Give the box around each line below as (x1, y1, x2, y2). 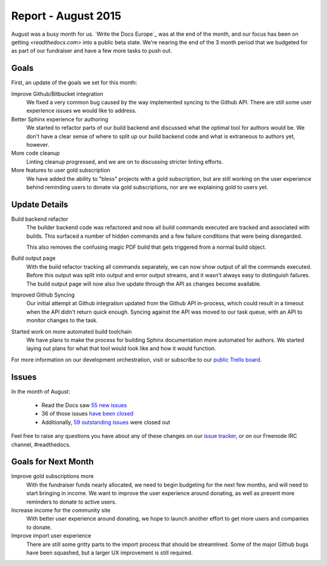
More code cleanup (11, 149, 60, 157)
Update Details (11, 199, 68, 209)
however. (26, 141, 50, 148)
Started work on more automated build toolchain (11, 328, 132, 335)
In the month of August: (11, 388, 70, 395)
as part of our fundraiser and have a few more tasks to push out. (11, 47, 173, 55)
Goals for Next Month (11, 457, 94, 467)
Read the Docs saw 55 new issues (41, 401, 127, 409)
